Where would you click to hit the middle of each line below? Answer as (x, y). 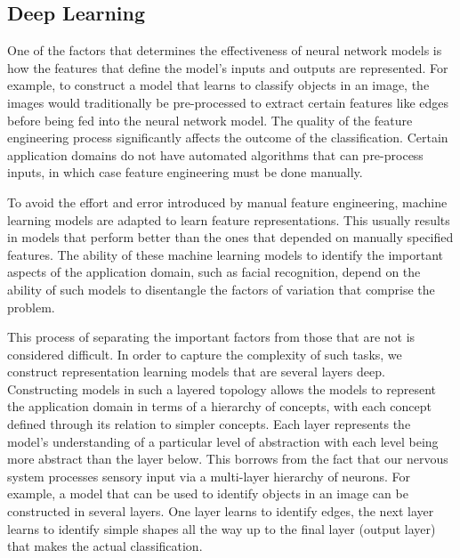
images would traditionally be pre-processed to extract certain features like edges (228, 102)
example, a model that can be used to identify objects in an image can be (208, 493)
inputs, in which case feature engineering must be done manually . (185, 172)
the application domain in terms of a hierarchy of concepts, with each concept (220, 406)
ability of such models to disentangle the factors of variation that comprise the (221, 289)
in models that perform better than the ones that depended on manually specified (230, 237)
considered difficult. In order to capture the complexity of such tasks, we (205, 354)
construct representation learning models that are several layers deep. (196, 372)
